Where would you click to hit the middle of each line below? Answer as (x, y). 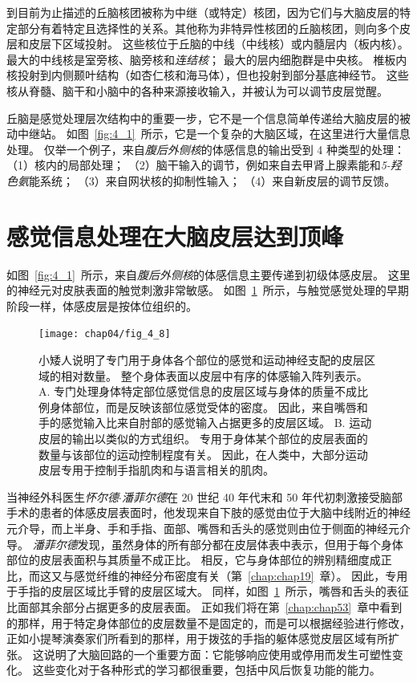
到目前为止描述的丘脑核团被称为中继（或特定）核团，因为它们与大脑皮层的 (203, 12)
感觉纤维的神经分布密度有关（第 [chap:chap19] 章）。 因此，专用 (241, 575)
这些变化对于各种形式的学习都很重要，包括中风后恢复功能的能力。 (206, 670)
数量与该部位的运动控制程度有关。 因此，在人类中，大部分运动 (203, 454)
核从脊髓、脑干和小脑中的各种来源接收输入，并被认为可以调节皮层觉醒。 (197, 90)
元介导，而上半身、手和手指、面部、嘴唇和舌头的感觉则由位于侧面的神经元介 (208, 529)
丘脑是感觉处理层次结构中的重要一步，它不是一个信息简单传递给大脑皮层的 (203, 118)
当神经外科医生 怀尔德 (63, 496)
